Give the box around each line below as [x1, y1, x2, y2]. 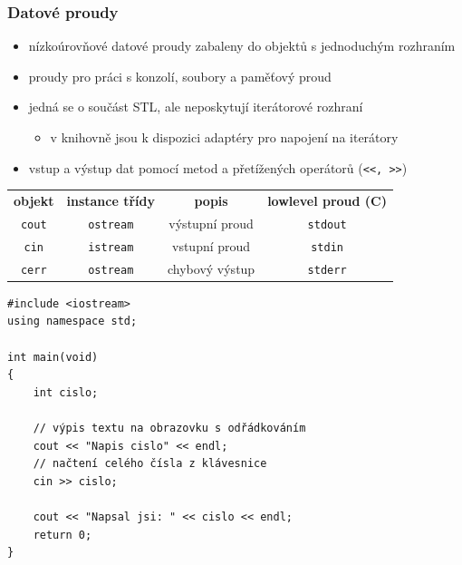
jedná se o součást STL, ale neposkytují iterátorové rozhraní [28, 97, 363, 116]
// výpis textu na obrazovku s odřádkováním [33, 421, 306, 434]
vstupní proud [172, 236, 251, 255]
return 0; [33, 528, 92, 541]
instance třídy [66, 191, 155, 209]
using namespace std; [7, 315, 138, 328]
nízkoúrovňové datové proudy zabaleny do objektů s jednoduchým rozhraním [28, 36, 456, 55]
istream [88, 240, 134, 254]
